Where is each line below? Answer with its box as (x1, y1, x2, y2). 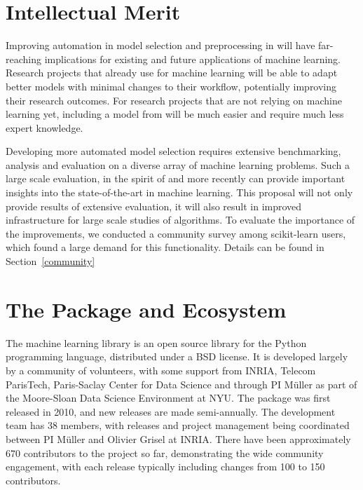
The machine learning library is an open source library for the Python (6, 335, 307, 350)
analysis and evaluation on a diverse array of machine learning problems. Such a (6, 157, 350, 172)
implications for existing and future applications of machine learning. (44, 51, 341, 66)
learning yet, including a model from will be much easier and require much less (6, 107, 344, 121)
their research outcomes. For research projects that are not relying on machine (6, 93, 342, 107)
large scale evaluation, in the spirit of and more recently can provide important (6, 171, 345, 186)
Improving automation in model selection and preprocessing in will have (6, 38, 315, 53)
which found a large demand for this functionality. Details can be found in (6, 240, 324, 254)
